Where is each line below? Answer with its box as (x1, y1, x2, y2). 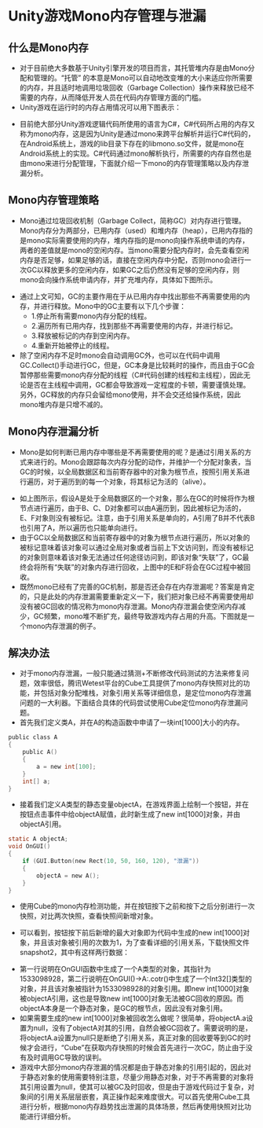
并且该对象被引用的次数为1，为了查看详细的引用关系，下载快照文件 (33, 938, 250, 947)
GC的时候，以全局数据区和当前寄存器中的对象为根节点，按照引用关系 (19, 467, 243, 476)
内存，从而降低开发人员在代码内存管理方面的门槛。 (40, 93, 206, 102)
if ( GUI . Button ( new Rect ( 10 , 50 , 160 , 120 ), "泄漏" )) (22, 858, 200, 865)
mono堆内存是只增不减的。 (19, 399, 108, 409)
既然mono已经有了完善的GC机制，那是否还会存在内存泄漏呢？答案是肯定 (19, 582, 255, 591)
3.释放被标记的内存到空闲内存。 (31, 331, 134, 340)
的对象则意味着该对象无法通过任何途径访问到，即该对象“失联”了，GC (19, 552, 243, 562)
